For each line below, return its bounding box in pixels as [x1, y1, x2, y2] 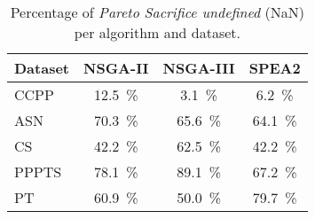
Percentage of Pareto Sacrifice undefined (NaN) [10, 2, 305, 22]
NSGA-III [162, 58, 235, 78]
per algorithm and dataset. [74, 22, 240, 43]
